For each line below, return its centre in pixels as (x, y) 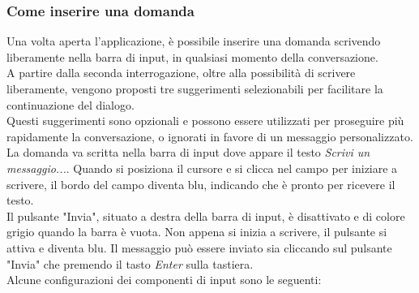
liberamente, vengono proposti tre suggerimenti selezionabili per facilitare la (195, 88)
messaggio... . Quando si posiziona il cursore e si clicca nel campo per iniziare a (202, 168)
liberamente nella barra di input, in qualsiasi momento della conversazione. (192, 56)
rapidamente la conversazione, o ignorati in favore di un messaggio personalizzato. (210, 136)
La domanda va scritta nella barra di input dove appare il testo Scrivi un (188, 152)
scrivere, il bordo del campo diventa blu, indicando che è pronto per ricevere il (201, 184)
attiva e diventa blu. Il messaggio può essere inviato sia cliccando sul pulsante (199, 247)
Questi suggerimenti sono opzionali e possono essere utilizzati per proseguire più (205, 121)
